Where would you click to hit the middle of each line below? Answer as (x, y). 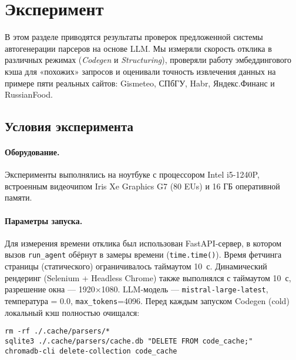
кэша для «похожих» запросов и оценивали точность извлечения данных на (140, 71)
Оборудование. (32, 152)
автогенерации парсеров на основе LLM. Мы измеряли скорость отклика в (138, 48)
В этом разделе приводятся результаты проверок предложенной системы (134, 37)
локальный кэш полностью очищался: (72, 312)
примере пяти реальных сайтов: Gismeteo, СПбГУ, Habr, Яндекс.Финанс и (140, 83)
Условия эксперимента (69, 126)
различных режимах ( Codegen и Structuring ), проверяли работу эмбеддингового (148, 60)
